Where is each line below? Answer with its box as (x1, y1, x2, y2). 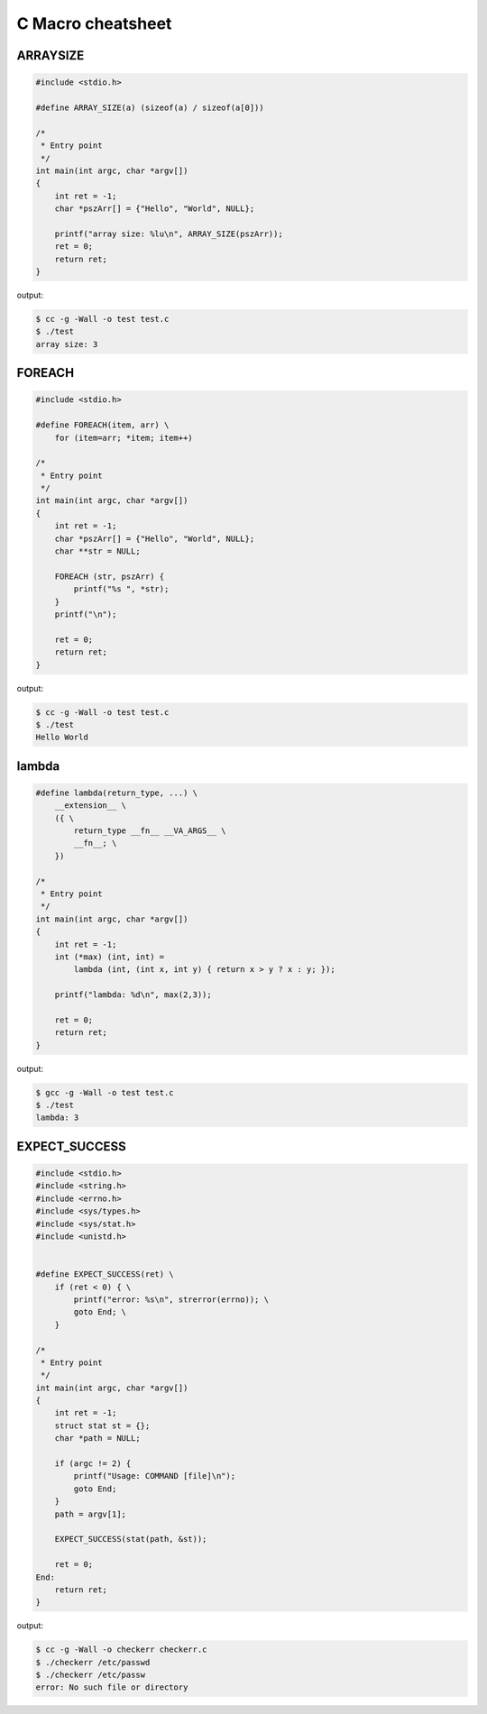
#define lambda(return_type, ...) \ (35, 787, 198, 798)
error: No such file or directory (35, 1682, 188, 1692)
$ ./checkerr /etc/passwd (35, 1657, 151, 1667)
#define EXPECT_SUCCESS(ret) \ (35, 1269, 175, 1279)
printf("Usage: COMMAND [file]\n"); (73, 1471, 236, 1481)
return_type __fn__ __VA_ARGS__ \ (73, 826, 226, 836)
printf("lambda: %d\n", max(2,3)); (54, 990, 212, 1000)
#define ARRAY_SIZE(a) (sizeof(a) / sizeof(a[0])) (35, 102, 265, 113)
